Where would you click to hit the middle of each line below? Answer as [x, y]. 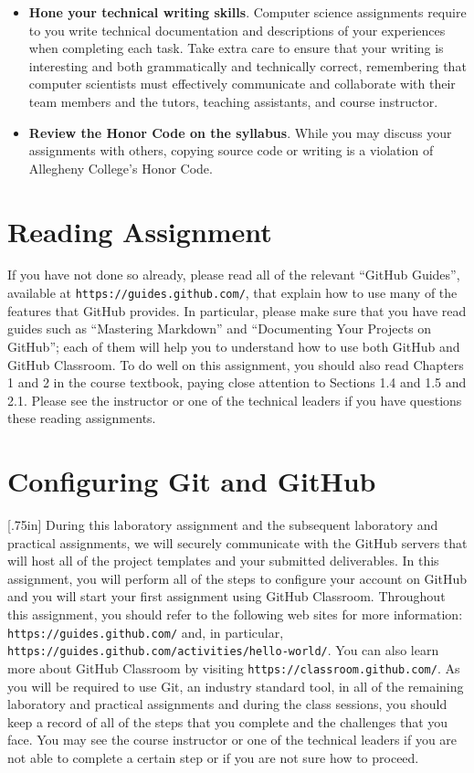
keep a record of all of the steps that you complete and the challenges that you [228, 721]
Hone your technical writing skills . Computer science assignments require [248, 12]
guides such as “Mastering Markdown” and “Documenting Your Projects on [220, 328]
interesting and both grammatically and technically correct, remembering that [248, 65]
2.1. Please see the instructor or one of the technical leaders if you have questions [235, 400]
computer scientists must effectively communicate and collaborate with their [242, 84]
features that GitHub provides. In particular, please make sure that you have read [237, 310]
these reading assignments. [82, 418]
